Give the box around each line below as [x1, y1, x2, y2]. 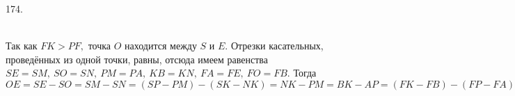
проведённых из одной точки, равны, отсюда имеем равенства [6, 51, 269, 66]
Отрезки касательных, [230, 38, 324, 53]
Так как [6, 38, 38, 53]
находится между [125, 38, 197, 53]
